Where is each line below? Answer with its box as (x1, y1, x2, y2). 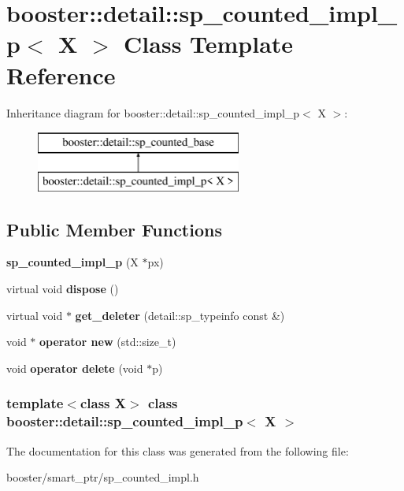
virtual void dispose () (6, 281, 119, 297)
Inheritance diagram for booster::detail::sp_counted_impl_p (6, 104, 300, 121)
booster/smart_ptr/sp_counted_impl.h (6, 469, 199, 485)
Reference (6, 58, 116, 91)
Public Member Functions (6, 217, 222, 241)
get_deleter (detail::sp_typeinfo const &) (75, 307, 285, 323)
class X (80, 393, 127, 413)
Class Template (124, 28, 294, 60)
